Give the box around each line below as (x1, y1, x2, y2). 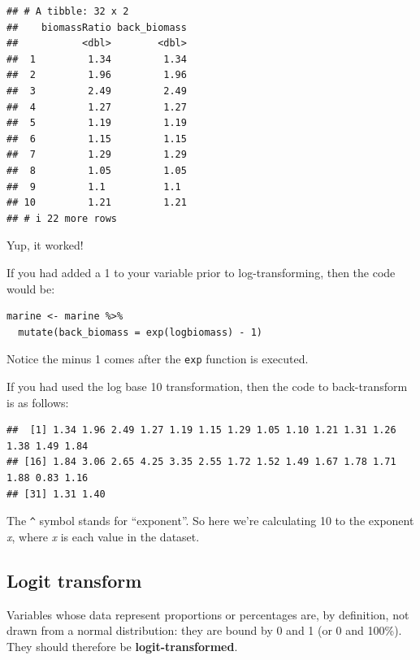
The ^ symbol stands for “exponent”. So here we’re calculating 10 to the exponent (6, 512, 414, 529)
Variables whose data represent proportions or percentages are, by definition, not (6, 606, 409, 623)
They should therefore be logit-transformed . (6, 637, 238, 654)
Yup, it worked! (6, 237, 84, 254)
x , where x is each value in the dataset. (6, 528, 200, 545)
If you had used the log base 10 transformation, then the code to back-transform (6, 377, 408, 394)
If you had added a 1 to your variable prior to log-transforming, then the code (6, 263, 396, 280)
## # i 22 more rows (6, 212, 118, 224)
